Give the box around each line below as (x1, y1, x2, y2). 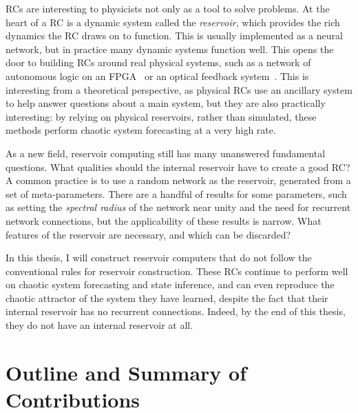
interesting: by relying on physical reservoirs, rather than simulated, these (6, 109, 317, 123)
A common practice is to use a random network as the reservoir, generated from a (6, 173, 351, 188)
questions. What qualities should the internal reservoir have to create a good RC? (6, 159, 350, 174)
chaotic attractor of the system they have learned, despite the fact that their (6, 290, 328, 305)
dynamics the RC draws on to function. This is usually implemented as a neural (6, 28, 343, 43)
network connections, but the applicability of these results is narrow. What (6, 213, 322, 228)
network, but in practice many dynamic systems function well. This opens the (6, 41, 334, 56)
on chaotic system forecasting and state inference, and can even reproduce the (6, 277, 335, 292)
